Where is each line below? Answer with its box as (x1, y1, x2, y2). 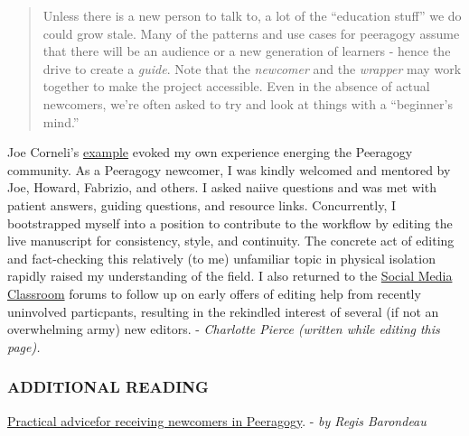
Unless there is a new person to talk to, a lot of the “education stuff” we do (42, 6, 462, 24)
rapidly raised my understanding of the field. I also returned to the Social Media (7, 266, 453, 285)
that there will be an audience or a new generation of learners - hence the (42, 42, 451, 60)
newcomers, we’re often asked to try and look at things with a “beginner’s (42, 94, 453, 113)
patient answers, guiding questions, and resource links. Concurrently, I (7, 195, 397, 214)
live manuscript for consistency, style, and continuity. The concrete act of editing (7, 231, 455, 250)
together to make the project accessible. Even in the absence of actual (42, 77, 430, 96)
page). (7, 337, 41, 356)
